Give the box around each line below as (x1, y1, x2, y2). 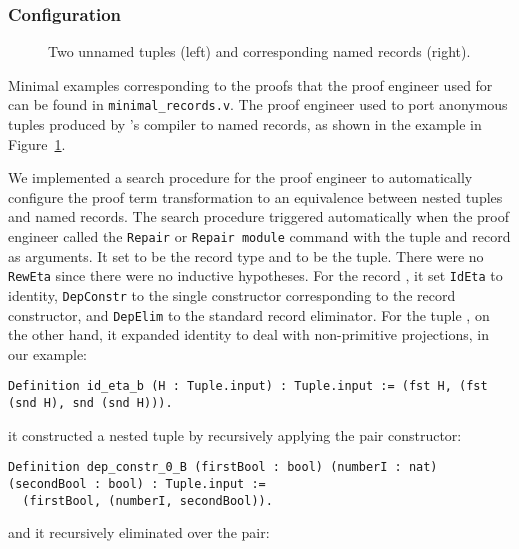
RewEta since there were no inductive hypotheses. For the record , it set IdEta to (8, 265, 503, 286)
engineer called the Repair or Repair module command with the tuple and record (8, 226, 511, 247)
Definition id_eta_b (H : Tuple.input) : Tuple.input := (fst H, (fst (8, 379, 488, 394)
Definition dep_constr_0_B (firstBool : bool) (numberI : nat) (8, 460, 438, 475)
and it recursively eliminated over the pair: (8, 522, 270, 543)
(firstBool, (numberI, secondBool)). (22, 493, 273, 508)
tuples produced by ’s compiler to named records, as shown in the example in (8, 114, 482, 135)
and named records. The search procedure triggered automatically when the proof (8, 206, 509, 227)
